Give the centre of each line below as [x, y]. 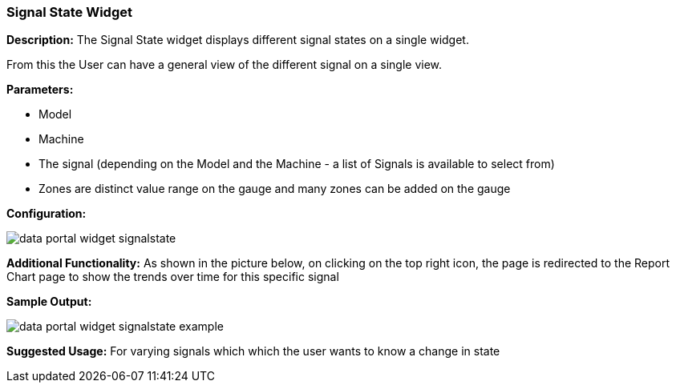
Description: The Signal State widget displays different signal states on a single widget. [238, 40]
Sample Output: [49, 302]
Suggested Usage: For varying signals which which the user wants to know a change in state [253, 351]
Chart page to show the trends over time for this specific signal [173, 277]
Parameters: [40, 90]
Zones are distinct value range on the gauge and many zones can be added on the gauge [275, 189]
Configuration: [47, 214]
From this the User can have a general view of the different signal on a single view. [225, 65]
